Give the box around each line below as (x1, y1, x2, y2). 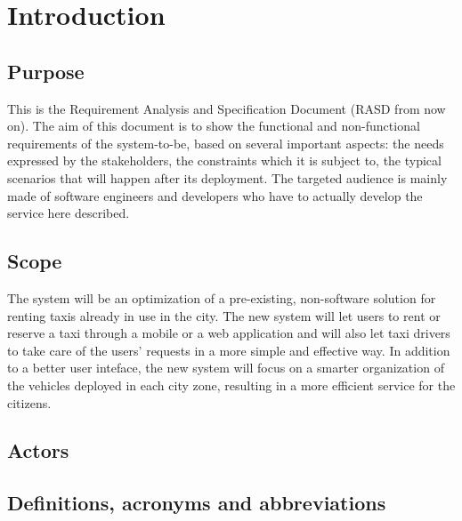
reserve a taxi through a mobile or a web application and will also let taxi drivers (7, 324, 450, 342)
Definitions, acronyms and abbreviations (7, 489, 386, 517)
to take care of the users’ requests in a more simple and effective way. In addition (7, 341, 450, 359)
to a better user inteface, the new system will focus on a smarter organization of (7, 358, 444, 377)
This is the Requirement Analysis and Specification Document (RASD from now (7, 99, 446, 117)
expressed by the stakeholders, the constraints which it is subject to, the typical (7, 151, 442, 170)
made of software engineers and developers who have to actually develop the (7, 186, 423, 204)
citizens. (7, 393, 52, 412)
